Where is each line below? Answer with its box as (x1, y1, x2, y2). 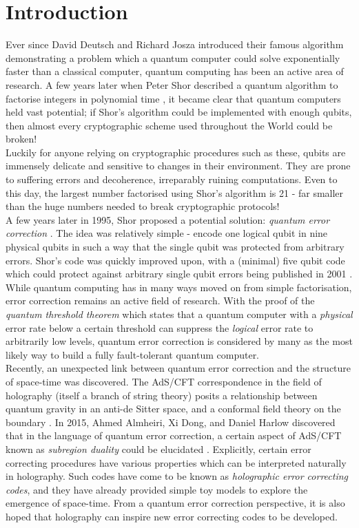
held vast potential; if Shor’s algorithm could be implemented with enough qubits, (6, 105, 352, 119)
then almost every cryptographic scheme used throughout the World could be (6, 118, 333, 132)
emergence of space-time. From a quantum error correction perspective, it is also (6, 496, 345, 510)
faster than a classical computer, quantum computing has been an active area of (6, 64, 344, 78)
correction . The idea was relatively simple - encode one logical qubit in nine (6, 226, 328, 240)
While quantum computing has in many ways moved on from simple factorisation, (6, 279, 352, 294)
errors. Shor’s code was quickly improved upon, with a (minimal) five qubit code (6, 253, 345, 267)
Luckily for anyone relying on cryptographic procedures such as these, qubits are (6, 145, 346, 159)
